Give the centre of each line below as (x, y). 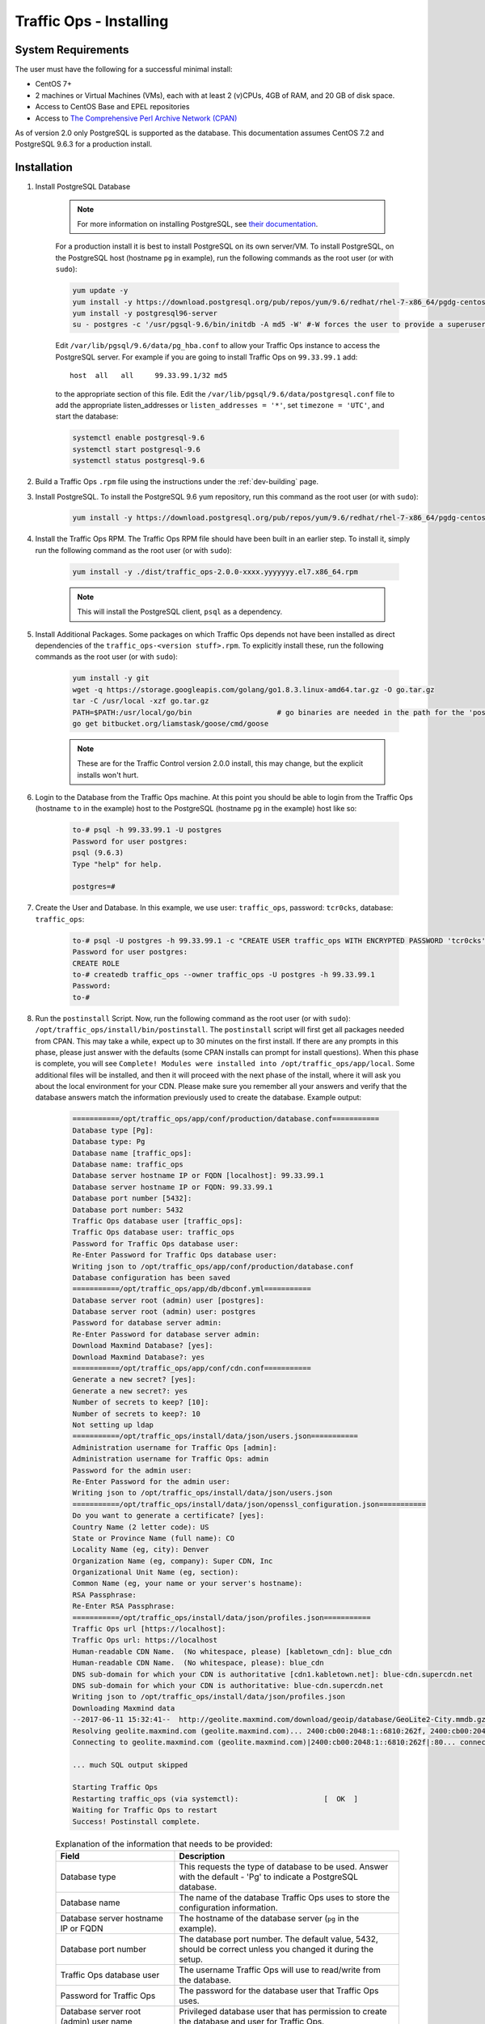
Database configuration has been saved (151, 1278)
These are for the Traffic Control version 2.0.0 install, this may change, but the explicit (220, 763)
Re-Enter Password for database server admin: (166, 1334)
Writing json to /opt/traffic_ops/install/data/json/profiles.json (209, 1697)
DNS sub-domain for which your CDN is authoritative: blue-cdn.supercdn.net (228, 1685)
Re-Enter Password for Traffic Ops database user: (175, 1255)
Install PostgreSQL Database (83, 187)
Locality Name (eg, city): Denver (141, 1550)
